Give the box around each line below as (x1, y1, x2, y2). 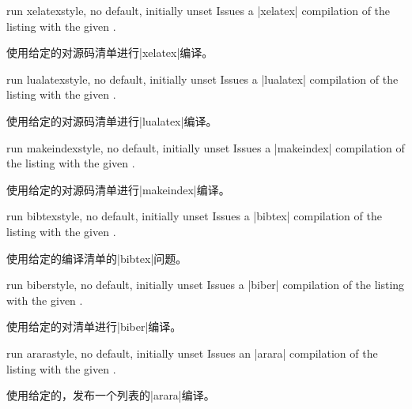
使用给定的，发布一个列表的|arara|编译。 (6, 387, 215, 403)
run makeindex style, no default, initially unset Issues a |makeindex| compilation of (6, 139, 405, 156)
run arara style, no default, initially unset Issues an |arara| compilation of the (6, 344, 378, 361)
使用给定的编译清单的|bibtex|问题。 (6, 250, 187, 266)
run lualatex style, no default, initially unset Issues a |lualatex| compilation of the (6, 70, 399, 87)
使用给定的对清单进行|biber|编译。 (6, 318, 182, 335)
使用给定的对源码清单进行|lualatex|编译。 (6, 112, 217, 129)
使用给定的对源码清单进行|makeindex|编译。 (6, 181, 230, 197)
